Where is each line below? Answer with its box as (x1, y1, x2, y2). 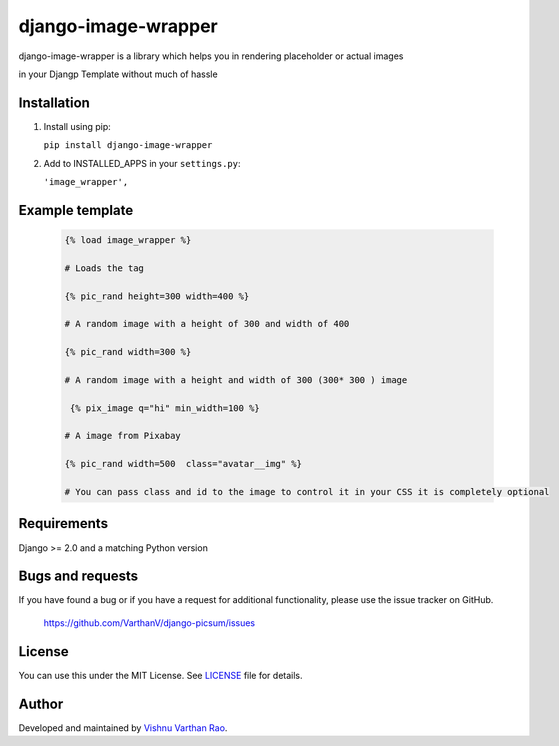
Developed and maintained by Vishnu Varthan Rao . (18, 721, 228, 734)
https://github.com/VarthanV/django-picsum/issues (43, 616, 255, 629)
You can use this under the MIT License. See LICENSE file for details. (18, 669, 304, 681)
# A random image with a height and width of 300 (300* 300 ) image (64, 374, 408, 385)
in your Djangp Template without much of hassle (18, 68, 219, 80)
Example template (18, 201, 134, 219)
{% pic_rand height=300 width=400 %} (64, 290, 250, 302)
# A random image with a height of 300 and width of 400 (64, 318, 350, 330)
